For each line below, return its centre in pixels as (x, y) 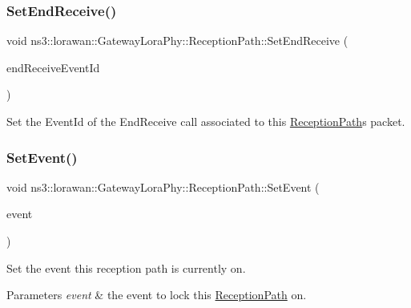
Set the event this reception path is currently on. (126, 267)
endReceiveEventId (53, 67)
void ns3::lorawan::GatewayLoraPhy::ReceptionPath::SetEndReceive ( (177, 41)
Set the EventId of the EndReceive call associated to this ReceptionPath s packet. (206, 121)
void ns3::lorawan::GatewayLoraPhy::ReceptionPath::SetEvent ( (163, 186)
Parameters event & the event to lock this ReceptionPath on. (157, 295)
